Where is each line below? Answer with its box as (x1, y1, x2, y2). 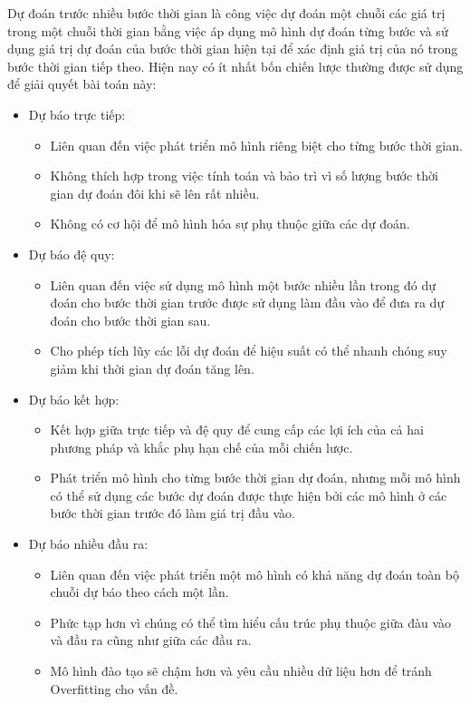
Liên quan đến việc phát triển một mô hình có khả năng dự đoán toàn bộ (50, 564, 459, 583)
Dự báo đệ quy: (28, 244, 115, 263)
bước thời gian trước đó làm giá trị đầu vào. (50, 504, 295, 523)
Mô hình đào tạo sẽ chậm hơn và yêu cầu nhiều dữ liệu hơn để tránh (50, 661, 432, 680)
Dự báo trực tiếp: (28, 104, 126, 123)
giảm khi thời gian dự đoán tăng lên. (50, 358, 254, 377)
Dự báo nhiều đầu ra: (28, 534, 149, 553)
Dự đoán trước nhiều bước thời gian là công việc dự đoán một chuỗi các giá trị (7, 4, 446, 22)
